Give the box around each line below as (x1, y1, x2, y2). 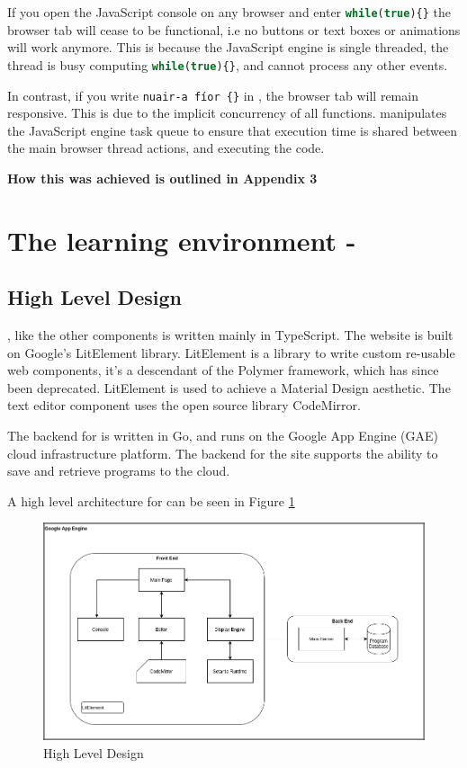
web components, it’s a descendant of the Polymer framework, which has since (7, 361, 439, 380)
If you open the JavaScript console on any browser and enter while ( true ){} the (7, 3, 451, 21)
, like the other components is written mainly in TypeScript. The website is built (7, 326, 454, 344)
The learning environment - (7, 221, 356, 258)
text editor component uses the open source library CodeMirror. (7, 396, 361, 415)
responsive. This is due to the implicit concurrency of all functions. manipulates (7, 103, 447, 122)
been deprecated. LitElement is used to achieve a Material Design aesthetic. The (7, 378, 451, 397)
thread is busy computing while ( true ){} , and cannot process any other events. (7, 55, 448, 74)
